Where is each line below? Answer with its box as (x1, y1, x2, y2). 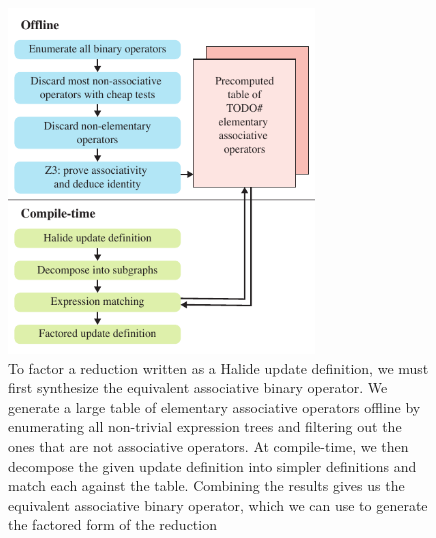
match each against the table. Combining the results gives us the (8, 475, 405, 496)
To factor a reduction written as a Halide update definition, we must (8, 357, 429, 378)
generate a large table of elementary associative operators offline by (8, 396, 421, 417)
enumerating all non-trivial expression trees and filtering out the (8, 416, 402, 437)
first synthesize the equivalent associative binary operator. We (8, 377, 388, 398)
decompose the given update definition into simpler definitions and (8, 455, 417, 476)
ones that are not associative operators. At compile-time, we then (8, 436, 409, 457)
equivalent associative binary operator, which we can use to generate (8, 494, 428, 515)
